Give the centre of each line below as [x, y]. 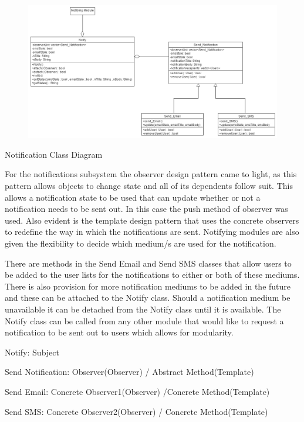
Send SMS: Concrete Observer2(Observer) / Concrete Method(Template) [136, 411]
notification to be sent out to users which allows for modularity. [119, 332]
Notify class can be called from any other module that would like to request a [144, 320]
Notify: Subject [32, 352]
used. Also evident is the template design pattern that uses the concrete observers [152, 220]
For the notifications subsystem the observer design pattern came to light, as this [151, 174]
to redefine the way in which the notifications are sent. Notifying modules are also [152, 232]
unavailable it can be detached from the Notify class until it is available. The [143, 309]
